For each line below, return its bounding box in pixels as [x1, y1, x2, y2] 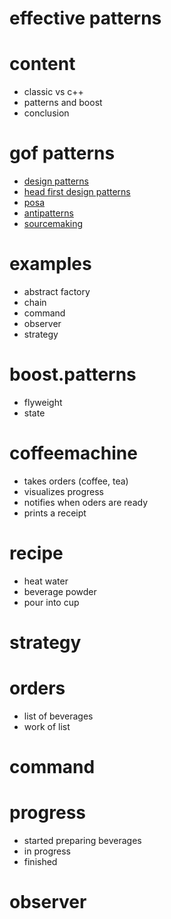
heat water [23, 575, 69, 587]
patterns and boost [23, 97, 103, 109]
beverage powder [23, 585, 97, 597]
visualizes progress [23, 485, 104, 497]
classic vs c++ [23, 86, 84, 98]
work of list [23, 720, 71, 732]
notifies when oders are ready [23, 496, 149, 508]
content [9, 53, 76, 76]
